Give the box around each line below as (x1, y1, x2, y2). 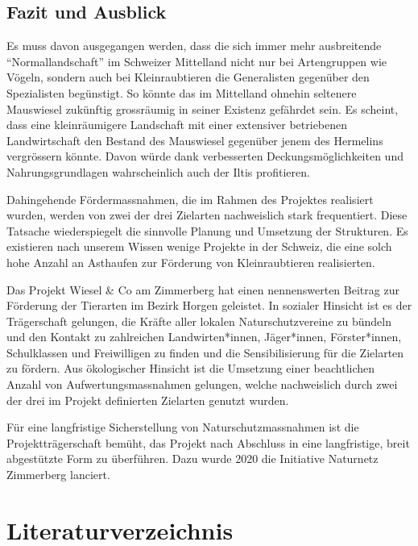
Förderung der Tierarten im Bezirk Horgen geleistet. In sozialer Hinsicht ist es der (6, 297, 412, 314)
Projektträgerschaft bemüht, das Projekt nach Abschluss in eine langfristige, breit (6, 434, 410, 451)
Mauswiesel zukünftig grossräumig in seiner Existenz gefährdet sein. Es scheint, (6, 100, 399, 117)
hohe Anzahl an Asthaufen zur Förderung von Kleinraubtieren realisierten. (6, 253, 375, 270)
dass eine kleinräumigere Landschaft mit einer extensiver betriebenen (6, 116, 348, 133)
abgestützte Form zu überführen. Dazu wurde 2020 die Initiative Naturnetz (6, 450, 379, 467)
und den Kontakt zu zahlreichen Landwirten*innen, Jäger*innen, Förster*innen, (6, 328, 402, 345)
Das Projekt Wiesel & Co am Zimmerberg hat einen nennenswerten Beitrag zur (6, 281, 399, 298)
